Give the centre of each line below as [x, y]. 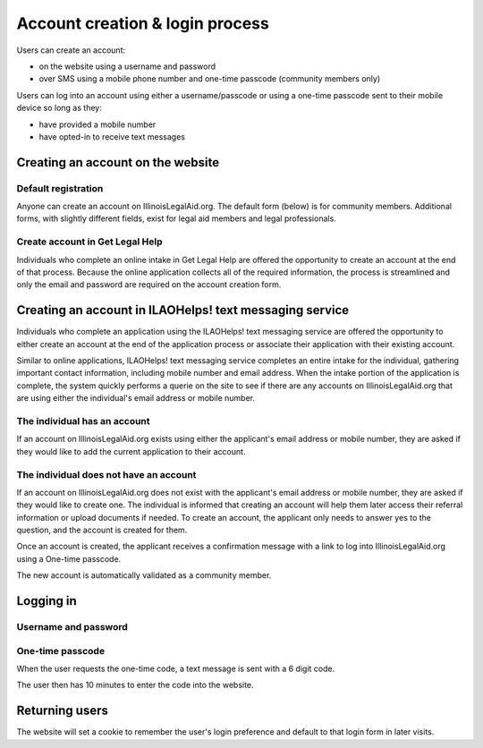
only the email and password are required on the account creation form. [149, 285]
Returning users [63, 711]
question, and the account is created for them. [102, 530]
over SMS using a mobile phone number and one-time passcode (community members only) [210, 79]
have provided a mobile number [97, 124]
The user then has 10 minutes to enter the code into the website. [135, 685]
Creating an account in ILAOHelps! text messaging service [183, 310]
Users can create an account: [71, 50]
